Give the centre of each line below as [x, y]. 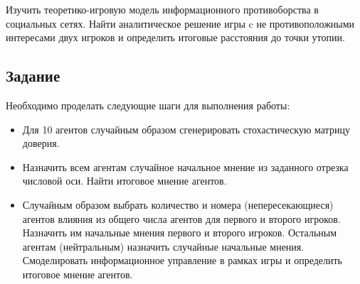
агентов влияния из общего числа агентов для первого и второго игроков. [181, 218]
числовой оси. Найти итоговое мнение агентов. [125, 181]
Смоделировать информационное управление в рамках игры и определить [182, 260]
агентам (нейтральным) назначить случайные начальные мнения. [163, 246]
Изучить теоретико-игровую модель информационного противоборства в [162, 9]
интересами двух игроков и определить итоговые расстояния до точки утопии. [175, 37]
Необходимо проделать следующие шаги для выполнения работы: [148, 105]
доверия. [41, 143]
